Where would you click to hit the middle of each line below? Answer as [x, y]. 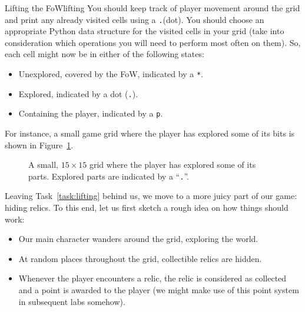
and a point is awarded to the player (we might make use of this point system [159, 290]
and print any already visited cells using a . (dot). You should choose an [135, 19]
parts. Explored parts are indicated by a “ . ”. [109, 176]
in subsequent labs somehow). [72, 301]
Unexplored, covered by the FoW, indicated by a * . [111, 74]
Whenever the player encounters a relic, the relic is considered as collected [152, 278]
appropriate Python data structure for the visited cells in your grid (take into [145, 31]
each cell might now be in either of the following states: [105, 54]
